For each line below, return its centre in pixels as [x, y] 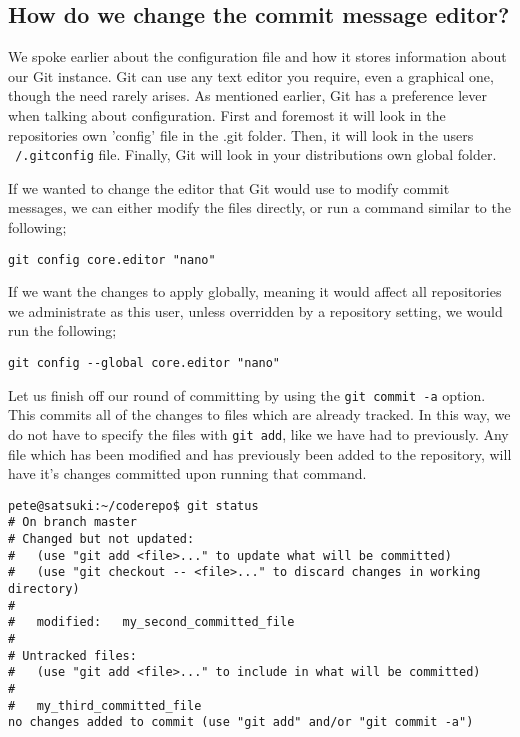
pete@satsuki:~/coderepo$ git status [133, 505]
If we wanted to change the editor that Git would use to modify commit [229, 187]
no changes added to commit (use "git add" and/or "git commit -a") [241, 722]
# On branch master [72, 522]
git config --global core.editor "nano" [144, 363]
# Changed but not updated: [101, 539]
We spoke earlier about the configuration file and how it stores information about [257, 56]
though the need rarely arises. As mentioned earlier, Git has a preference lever [248, 95]
